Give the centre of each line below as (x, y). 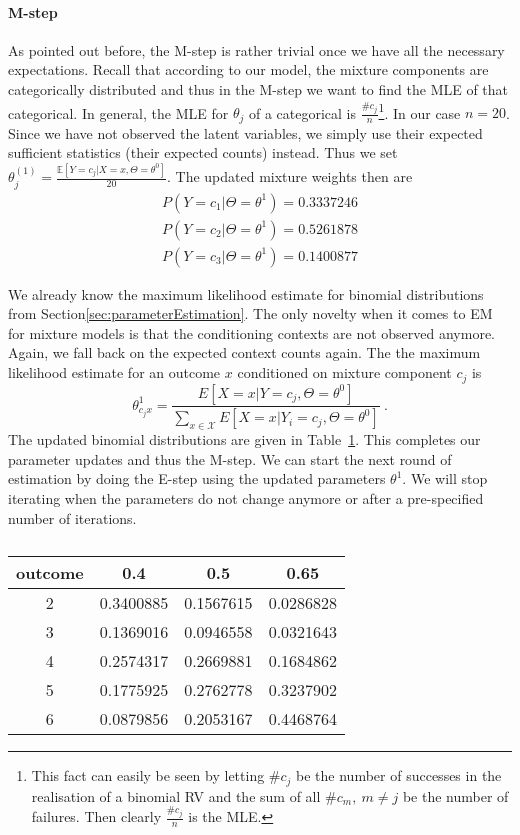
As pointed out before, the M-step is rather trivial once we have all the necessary (256, 49)
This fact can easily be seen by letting (148, 775)
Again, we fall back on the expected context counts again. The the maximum (244, 352)
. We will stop (445, 478)
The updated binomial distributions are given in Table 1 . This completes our (244, 439)
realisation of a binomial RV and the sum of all (176, 795)
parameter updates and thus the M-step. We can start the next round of (230, 458)
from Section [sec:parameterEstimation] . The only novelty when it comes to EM (250, 313)
